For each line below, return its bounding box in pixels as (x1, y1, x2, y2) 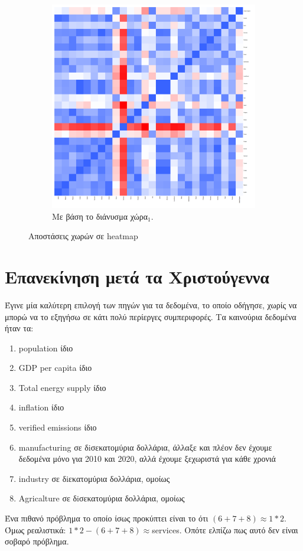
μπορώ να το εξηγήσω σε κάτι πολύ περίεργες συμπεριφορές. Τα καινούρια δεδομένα (5, 310, 297, 322)
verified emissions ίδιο (18, 421, 97, 433)
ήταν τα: (5, 322, 34, 334)
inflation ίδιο (18, 401, 64, 413)
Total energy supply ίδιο (18, 381, 106, 393)
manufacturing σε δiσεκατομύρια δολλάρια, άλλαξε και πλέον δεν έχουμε (18, 441, 272, 453)
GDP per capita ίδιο (18, 361, 92, 374)
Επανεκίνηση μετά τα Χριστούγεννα (5, 264, 269, 288)
